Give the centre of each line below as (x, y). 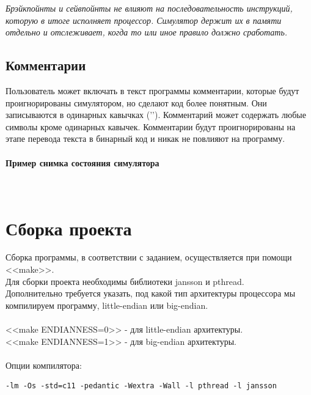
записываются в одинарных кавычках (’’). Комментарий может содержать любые (156, 115)
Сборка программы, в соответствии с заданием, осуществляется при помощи (149, 257)
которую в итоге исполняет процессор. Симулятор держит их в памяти (144, 20)
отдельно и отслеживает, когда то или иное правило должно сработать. (147, 32)
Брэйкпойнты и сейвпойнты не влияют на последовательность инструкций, (149, 8)
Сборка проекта (69, 228)
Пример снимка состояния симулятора (82, 162)
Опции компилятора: (44, 365)
